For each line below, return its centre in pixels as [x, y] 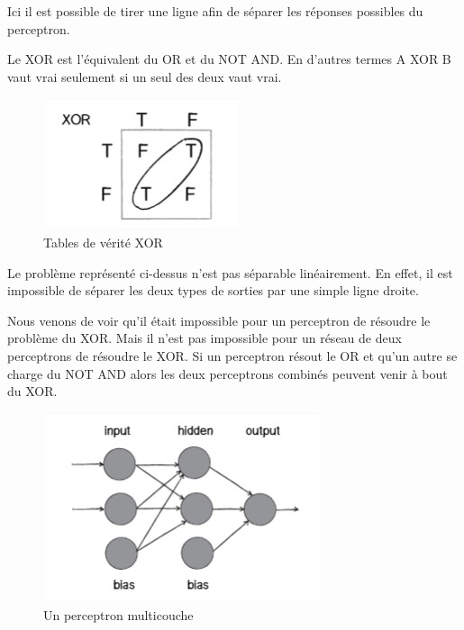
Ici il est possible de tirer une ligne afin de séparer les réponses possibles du [215, 11]
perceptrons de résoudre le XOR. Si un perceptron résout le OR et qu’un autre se [232, 355]
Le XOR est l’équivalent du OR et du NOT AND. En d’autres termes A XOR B [229, 59]
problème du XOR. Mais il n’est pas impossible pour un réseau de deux [205, 338]
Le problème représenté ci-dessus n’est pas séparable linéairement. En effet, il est [230, 272]
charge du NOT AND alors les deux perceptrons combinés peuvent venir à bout [227, 373]
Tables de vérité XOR [103, 242]
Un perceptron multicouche [118, 615]
